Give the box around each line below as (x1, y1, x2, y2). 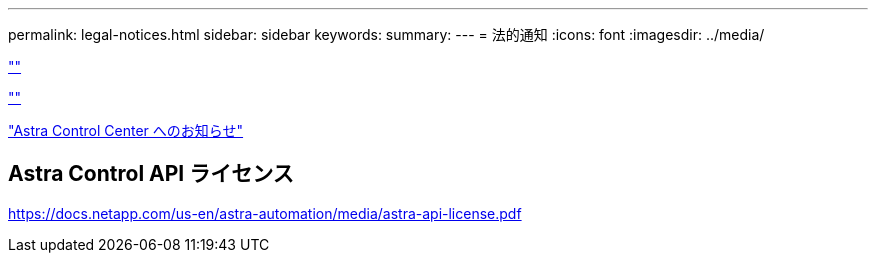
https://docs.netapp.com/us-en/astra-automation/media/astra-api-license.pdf (8, 204, 522, 222)
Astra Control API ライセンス (8, 161, 294, 187)
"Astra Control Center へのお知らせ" (8, 122, 244, 139)
